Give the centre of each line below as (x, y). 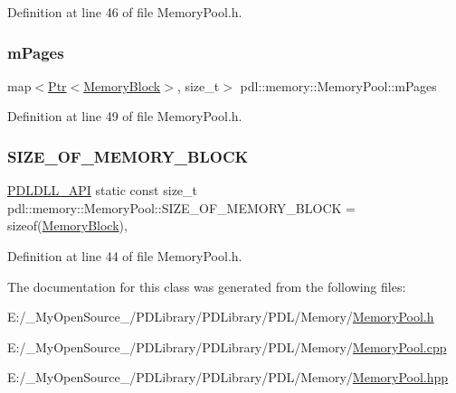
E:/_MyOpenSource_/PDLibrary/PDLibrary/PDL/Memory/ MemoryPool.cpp (227, 346)
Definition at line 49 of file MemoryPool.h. (125, 116)
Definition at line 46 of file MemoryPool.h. (125, 12)
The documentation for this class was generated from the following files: (207, 286)
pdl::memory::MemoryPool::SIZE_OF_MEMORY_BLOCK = (181, 207)
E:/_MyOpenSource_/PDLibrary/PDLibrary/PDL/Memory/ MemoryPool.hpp (228, 377)
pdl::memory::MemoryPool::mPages (338, 85)
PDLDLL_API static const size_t (103, 190)
